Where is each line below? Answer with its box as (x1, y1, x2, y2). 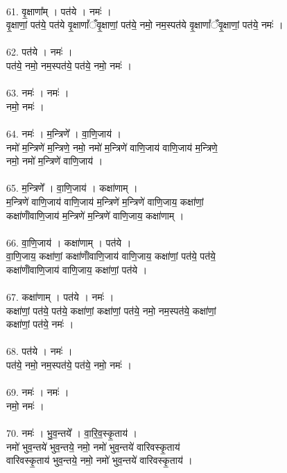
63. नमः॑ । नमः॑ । (6, 85, 69, 100)
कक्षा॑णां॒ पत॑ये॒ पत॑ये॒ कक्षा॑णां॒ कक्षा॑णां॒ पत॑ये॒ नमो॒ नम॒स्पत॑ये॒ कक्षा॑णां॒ (6, 303, 216, 317)
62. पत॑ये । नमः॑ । (6, 44, 73, 59)
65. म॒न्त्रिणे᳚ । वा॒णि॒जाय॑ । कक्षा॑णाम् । (6, 181, 138, 195)
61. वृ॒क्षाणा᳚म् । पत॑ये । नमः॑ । (6, 3, 112, 18)
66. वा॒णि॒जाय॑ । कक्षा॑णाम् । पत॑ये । (6, 235, 132, 249)
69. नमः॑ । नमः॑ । (6, 385, 69, 399)
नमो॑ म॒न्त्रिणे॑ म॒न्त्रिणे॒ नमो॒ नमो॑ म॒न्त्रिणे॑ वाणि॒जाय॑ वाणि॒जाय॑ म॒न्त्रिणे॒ (6, 140, 218, 154)
